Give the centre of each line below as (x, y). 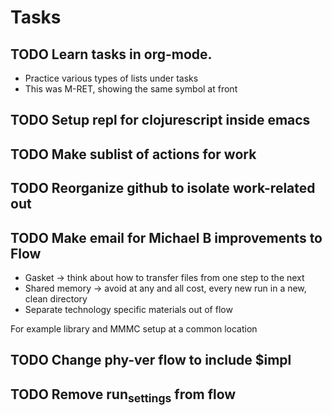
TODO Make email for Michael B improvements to (166, 237)
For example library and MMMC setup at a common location (134, 328)
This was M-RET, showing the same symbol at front (131, 89)
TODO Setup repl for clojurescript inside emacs (160, 120)
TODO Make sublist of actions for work (133, 154)
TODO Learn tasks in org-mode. (111, 54)
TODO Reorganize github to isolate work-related (163, 188)
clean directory (56, 298)
